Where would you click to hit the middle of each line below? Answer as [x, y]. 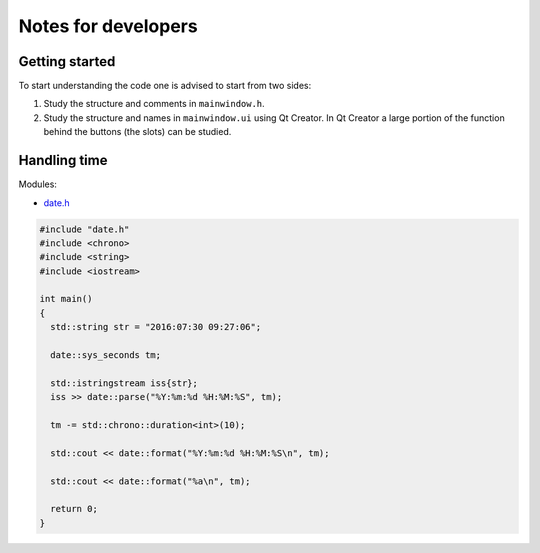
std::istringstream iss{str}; [124, 383]
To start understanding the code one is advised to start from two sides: [165, 86]
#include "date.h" [84, 229]
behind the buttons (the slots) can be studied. [137, 132]
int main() [66, 299]
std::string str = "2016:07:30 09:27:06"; [156, 327]
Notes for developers [108, 26]
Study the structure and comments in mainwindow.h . [154, 104]
